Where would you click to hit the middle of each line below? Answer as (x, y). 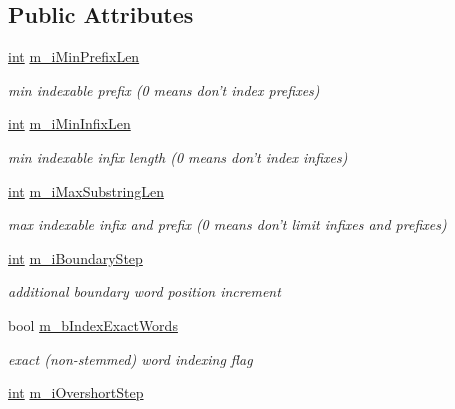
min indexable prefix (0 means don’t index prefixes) (164, 89)
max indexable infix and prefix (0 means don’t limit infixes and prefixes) (227, 224)
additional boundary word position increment (144, 291)
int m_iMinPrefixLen (74, 56)
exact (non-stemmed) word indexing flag (130, 358)
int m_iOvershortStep (76, 392)
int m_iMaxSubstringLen (86, 190)
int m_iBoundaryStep (75, 257)
